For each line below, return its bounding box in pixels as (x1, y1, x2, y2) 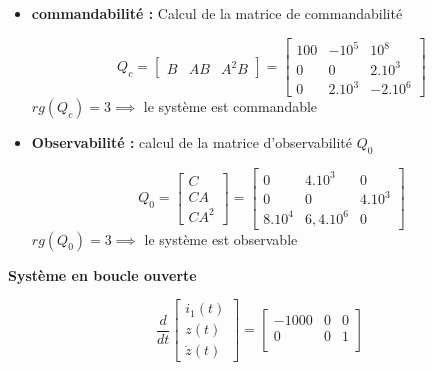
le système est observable (144, 228, 298, 249)
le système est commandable (143, 96, 318, 117)
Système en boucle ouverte (8, 264, 197, 285)
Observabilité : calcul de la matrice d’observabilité (31, 132, 352, 153)
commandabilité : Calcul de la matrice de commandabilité (31, 3, 403, 23)
